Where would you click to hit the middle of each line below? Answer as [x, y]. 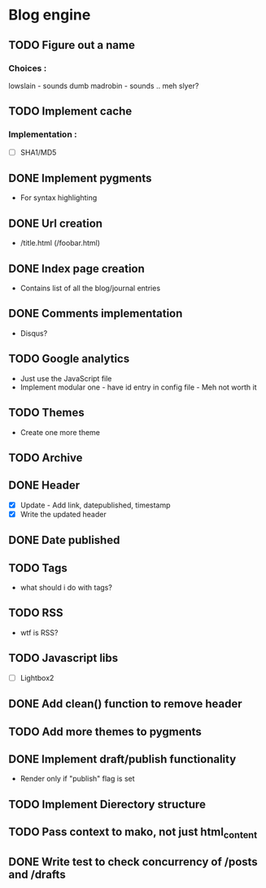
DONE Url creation [56, 223]
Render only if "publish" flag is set [78, 779]
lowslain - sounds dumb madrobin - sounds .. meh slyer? [104, 85]
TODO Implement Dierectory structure [107, 804]
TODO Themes [46, 413]
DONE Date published [64, 540]
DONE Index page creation [76, 269]
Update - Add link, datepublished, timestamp [95, 505]
